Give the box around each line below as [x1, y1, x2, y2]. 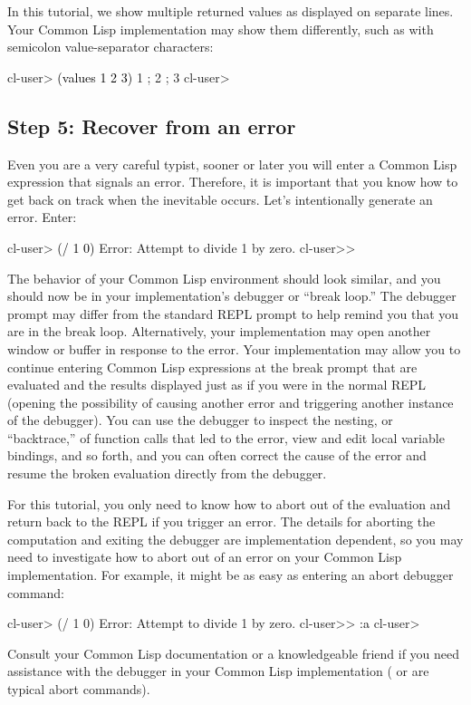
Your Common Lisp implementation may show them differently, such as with [7, 19, 434, 38]
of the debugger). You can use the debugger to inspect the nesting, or [7, 410, 393, 430]
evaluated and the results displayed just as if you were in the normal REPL [7, 375, 427, 394]
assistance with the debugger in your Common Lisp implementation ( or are [7, 662, 429, 681]
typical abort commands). [7, 680, 150, 699]
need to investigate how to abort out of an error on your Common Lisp [7, 547, 402, 566]
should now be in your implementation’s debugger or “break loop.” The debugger [7, 286, 457, 305]
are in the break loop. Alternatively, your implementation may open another [7, 322, 431, 341]
